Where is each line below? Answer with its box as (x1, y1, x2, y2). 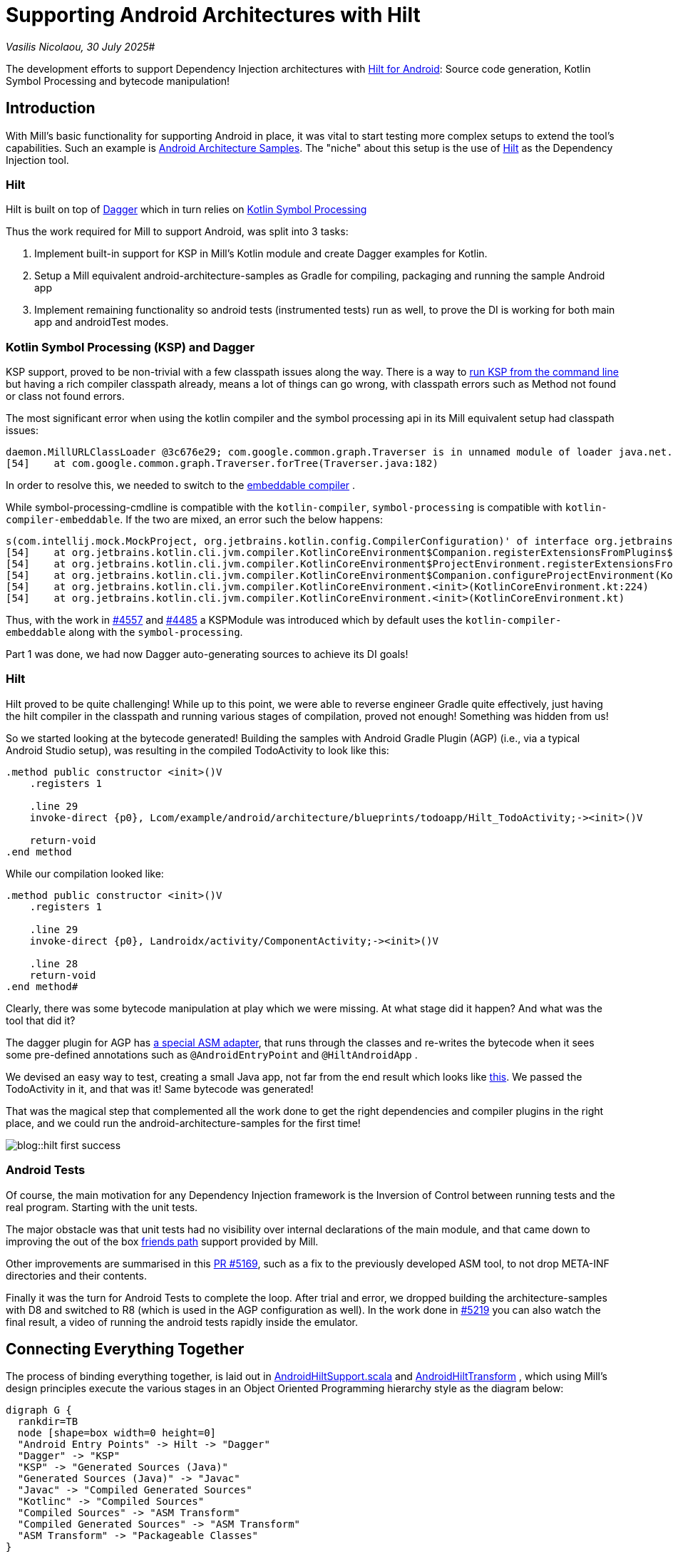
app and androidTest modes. (34, 316, 169, 329)
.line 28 (29, 957, 78, 969)
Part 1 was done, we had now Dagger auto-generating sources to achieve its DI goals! (6, 648, 409, 661)
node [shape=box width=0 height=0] (17, 1427, 217, 1439)
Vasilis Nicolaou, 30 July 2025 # (6, 40, 155, 53)
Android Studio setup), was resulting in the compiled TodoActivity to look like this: (6, 743, 389, 756)
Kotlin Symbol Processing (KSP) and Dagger (6, 339, 255, 354)
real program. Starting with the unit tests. (6, 1200, 198, 1213)
